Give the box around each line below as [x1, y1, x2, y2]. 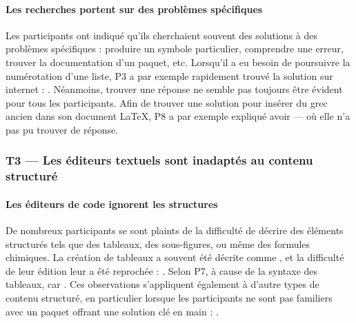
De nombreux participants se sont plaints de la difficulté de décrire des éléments [6, 223, 344, 238]
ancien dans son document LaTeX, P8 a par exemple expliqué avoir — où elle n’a [6, 109, 350, 123]
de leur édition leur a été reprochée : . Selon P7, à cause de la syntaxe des [6, 263, 318, 278]
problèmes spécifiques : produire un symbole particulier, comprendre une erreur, [6, 41, 344, 56]
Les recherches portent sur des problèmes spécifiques [6, 1, 263, 16]
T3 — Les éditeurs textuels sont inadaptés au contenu [6, 152, 313, 169]
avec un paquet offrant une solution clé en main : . [6, 304, 219, 318]
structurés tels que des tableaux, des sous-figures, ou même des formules [6, 236, 310, 251]
